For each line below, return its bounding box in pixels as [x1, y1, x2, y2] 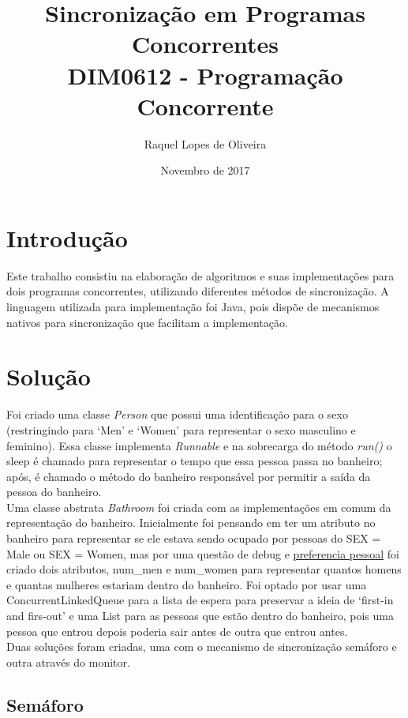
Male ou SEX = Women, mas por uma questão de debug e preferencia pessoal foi [6, 545, 399, 562]
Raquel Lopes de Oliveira [144, 135, 267, 152]
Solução [6, 360, 91, 393]
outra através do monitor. [6, 653, 130, 670]
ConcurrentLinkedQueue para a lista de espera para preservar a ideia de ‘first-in [6, 592, 394, 608]
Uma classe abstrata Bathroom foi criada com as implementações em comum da [6, 498, 391, 515]
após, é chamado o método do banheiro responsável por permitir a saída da [6, 468, 371, 484]
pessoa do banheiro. [6, 483, 102, 500]
